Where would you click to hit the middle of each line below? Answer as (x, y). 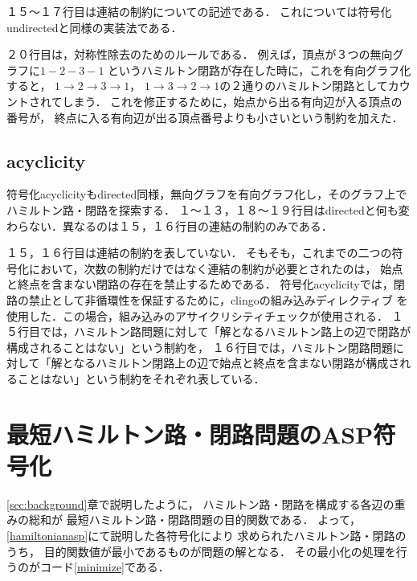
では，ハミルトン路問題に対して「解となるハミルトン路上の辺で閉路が (225, 331)
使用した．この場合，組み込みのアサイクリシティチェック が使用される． (197, 315)
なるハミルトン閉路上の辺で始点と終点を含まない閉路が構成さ (237, 363)
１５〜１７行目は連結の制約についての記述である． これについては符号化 (199, 11)
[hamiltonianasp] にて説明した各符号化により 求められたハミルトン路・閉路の (206, 535)
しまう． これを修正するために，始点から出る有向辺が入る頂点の (232, 101)
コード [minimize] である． (104, 567)
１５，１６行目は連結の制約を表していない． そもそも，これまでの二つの (199, 253)
